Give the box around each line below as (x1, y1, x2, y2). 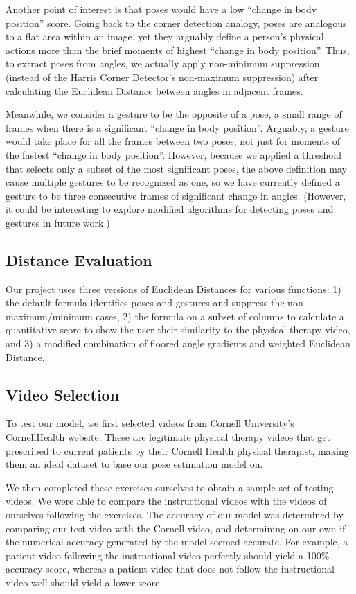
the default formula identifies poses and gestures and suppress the (6, 295, 285, 310)
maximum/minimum (6, 308, 93, 323)
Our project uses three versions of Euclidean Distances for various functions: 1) (6, 281, 341, 296)
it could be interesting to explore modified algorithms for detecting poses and (6, 202, 334, 216)
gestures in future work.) (6, 215, 110, 229)
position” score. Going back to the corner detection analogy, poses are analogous (6, 15, 347, 30)
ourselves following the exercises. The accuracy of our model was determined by (6, 507, 344, 522)
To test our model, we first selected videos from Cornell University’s (6, 416, 294, 430)
